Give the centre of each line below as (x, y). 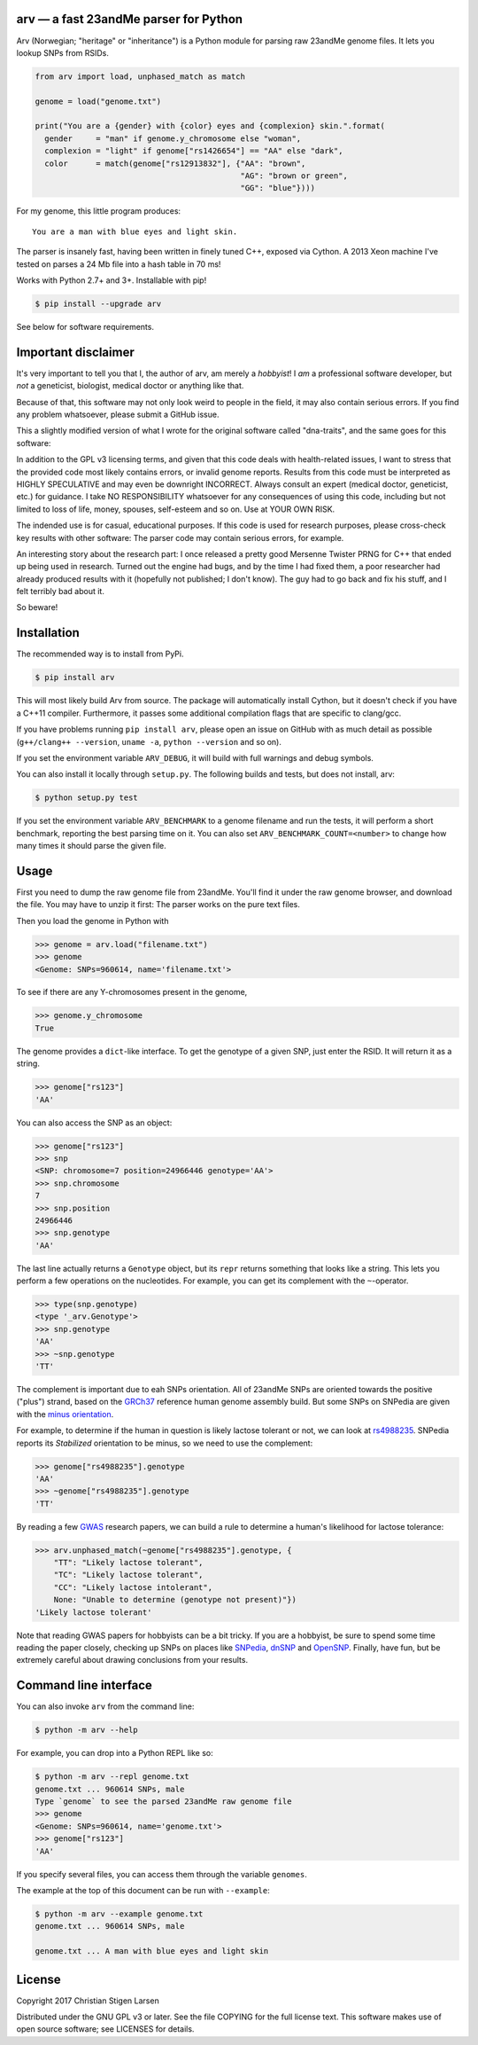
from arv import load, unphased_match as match (140, 76)
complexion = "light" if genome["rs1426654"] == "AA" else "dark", (194, 151)
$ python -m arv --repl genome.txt (112, 1777)
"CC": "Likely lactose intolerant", (133, 1587)
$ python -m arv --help (87, 1730)
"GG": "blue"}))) (278, 188)
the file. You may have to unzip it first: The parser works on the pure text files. (158, 905)
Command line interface (84, 1685)
